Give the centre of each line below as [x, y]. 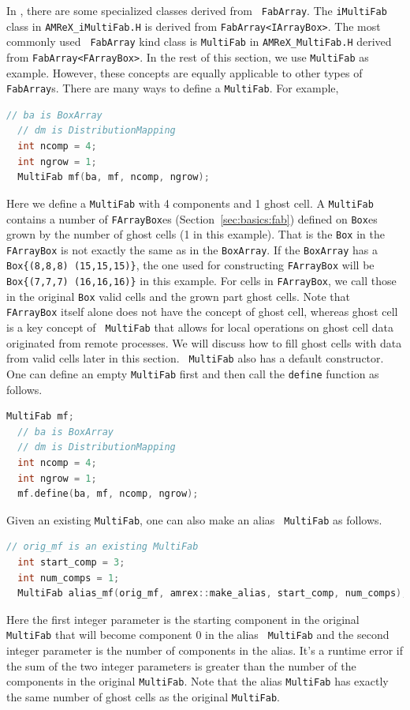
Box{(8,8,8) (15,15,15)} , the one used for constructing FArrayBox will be [190, 265]
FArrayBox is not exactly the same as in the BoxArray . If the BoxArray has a [192, 249]
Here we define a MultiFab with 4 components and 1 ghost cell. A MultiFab [190, 203]
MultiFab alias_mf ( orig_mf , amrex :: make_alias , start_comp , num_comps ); [212, 594]
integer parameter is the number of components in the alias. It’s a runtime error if [205, 650]
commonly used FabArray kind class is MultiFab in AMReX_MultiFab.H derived [199, 41]
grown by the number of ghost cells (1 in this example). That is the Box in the [196, 234]
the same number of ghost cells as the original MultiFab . [143, 696]
